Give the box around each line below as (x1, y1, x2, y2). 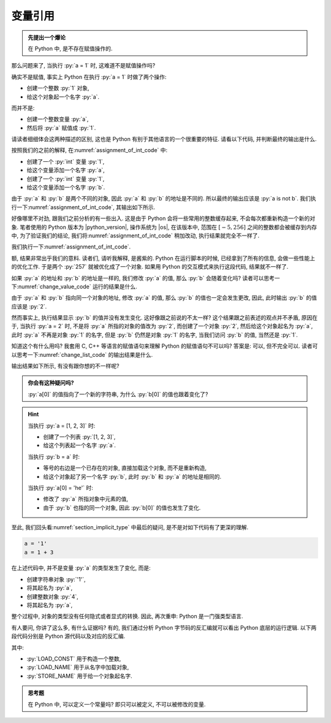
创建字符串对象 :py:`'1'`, (26, 575, 86, 583)
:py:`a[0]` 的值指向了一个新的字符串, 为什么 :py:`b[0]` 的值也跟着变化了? (28, 390, 208, 398)
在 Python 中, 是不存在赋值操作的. (28, 45, 113, 52)
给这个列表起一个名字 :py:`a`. (43, 442, 116, 449)
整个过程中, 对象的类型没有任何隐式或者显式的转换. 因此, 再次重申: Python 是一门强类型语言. (11, 613, 243, 620)
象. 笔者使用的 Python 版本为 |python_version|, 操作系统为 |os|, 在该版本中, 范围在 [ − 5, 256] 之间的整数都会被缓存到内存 (11, 223, 318, 231)
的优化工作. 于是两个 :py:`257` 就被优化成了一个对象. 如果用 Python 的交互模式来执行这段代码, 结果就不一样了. (11, 263, 289, 270)
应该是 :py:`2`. (11, 302, 47, 310)
